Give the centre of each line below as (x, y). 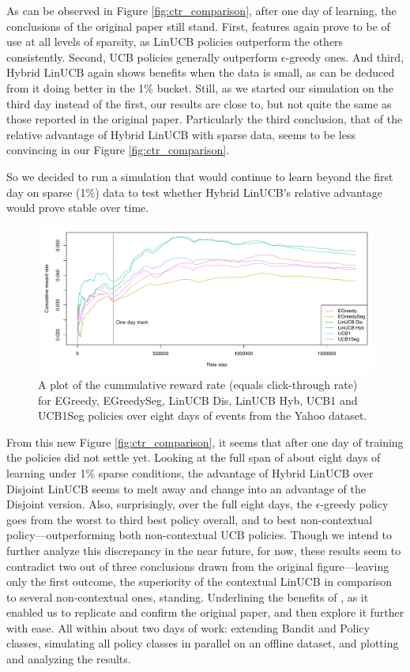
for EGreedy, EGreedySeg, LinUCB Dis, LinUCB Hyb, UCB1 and (198, 400)
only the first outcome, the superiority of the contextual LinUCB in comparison (199, 581)
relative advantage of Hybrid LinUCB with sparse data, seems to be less (181, 134)
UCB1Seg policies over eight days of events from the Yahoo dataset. (203, 415)
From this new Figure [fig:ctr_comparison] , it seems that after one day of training (205, 442)
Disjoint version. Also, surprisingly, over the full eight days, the (160, 504)
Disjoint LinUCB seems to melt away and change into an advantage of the (186, 488)
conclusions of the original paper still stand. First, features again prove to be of (198, 26)
